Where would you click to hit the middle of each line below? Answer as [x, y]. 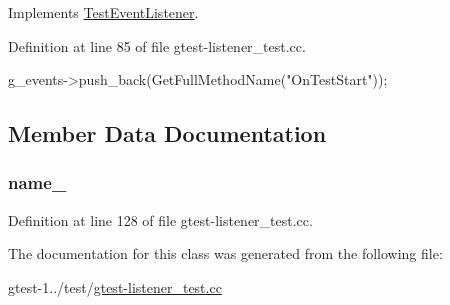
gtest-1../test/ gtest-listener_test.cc [115, 286]
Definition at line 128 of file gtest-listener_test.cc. [160, 219]
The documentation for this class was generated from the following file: [225, 253]
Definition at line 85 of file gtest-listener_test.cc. [157, 45]
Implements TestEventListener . [103, 12]
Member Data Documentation [167, 133]
